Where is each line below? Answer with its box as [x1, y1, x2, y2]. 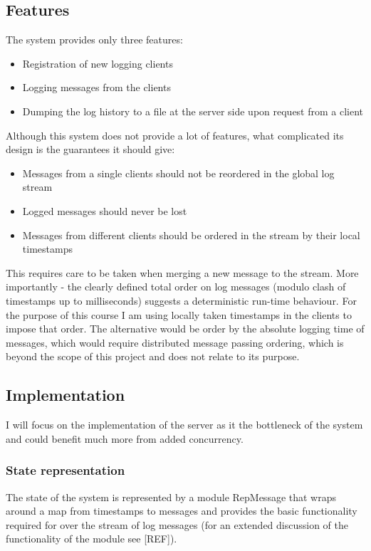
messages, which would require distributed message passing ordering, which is [6, 335, 344, 350]
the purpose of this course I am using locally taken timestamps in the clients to [6, 307, 352, 322]
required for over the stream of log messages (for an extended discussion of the [6, 517, 349, 532]
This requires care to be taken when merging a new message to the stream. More [6, 265, 359, 280]
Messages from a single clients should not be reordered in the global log [22, 165, 335, 180]
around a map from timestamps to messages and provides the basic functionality [6, 503, 357, 518]
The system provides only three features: [6, 32, 183, 47]
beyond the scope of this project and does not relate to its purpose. [6, 349, 300, 364]
